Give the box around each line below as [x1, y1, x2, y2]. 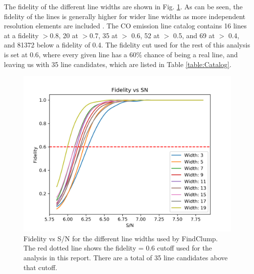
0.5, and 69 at [173, 30, 215, 40]
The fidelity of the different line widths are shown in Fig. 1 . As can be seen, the [4, 1, 243, 11]
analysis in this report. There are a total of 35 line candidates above [23, 252, 228, 262]
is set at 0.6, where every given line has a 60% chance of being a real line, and [4, 49, 238, 59]
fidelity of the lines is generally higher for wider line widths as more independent [4, 11, 246, 21]
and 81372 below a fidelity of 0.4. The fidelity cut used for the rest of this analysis [4, 40, 250, 50]
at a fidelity [4, 30, 39, 40]
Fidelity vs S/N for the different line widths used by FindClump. [23, 233, 218, 243]
